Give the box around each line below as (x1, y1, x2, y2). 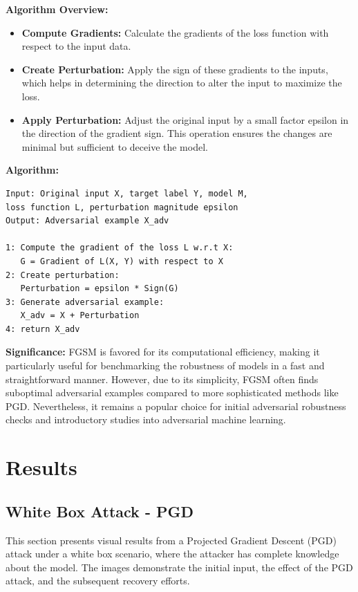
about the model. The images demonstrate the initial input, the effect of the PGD (6, 559, 353, 574)
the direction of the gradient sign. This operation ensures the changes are (21, 126, 332, 140)
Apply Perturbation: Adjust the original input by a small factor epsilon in (21, 112, 349, 127)
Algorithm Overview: (6, 2, 109, 16)
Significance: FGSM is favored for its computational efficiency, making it (6, 344, 320, 359)
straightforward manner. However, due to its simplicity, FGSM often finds (6, 371, 319, 386)
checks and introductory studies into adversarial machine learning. (6, 412, 286, 427)
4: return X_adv (6, 324, 80, 334)
